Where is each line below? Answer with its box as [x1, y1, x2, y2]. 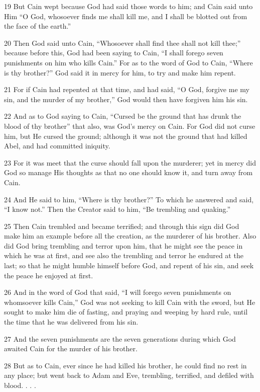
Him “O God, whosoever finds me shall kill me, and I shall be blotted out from [4, 11, 247, 21]
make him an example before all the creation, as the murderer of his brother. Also [4, 230, 256, 241]
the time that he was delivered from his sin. [4, 317, 139, 327]
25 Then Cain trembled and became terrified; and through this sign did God [4, 220, 239, 231]
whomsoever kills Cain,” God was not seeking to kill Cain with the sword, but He [4, 296, 255, 307]
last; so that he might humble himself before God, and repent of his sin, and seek [4, 260, 254, 271]
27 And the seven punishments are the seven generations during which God [4, 333, 236, 344]
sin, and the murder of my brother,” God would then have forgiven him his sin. [4, 94, 248, 104]
